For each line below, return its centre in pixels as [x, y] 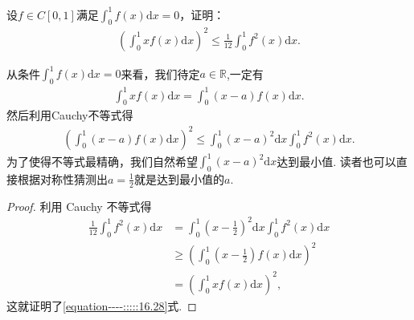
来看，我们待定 [160, 73]
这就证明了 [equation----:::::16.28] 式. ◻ [102, 305]
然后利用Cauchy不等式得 [70, 115]
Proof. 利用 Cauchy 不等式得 [79, 206]
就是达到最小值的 [179, 178]
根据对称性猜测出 [62, 178]
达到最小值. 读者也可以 [336, 161]
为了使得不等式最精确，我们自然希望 [102, 161]
